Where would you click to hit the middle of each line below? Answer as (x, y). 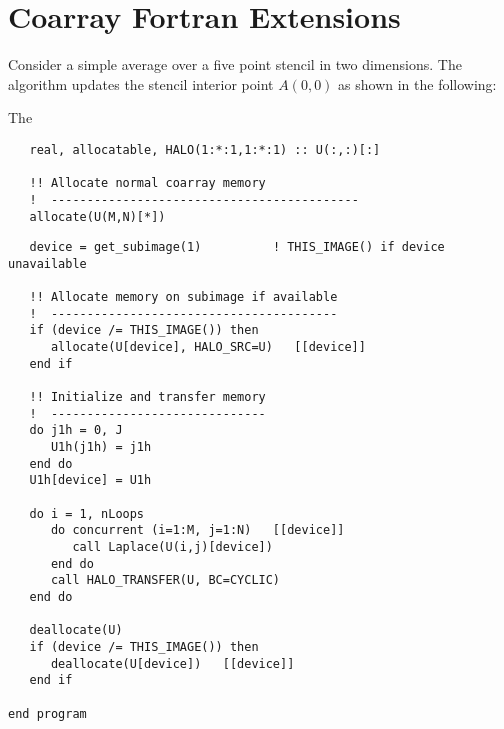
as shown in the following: (417, 83)
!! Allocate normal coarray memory (147, 183)
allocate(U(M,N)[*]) (97, 216)
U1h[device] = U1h (90, 480)
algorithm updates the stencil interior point (141, 83)
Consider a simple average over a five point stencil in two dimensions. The (235, 64)
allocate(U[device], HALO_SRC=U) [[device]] (208, 347)
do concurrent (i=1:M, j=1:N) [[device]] (197, 530)
